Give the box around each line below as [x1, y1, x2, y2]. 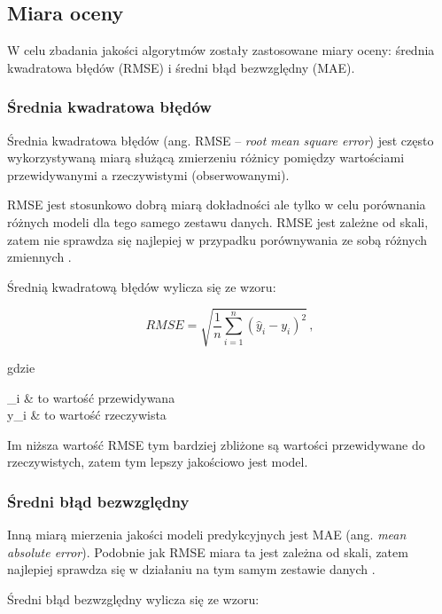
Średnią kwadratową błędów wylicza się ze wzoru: [7, 277, 276, 295]
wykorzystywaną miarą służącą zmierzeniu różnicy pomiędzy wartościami [7, 148, 405, 167]
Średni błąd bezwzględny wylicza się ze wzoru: [7, 589, 260, 608]
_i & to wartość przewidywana [7, 388, 175, 406]
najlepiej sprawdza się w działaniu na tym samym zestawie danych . [7, 560, 376, 579]
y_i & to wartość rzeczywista [7, 405, 167, 424]
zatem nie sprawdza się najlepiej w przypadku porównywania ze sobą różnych [7, 230, 428, 248]
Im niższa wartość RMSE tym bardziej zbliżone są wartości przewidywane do [7, 435, 425, 453]
